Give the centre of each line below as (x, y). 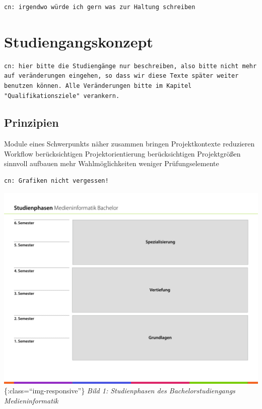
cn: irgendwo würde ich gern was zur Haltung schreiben (100, 7)
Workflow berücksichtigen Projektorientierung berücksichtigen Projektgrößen (122, 153)
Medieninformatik (31, 400)
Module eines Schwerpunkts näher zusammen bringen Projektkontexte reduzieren (129, 144)
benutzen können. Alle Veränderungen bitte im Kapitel (98, 86)
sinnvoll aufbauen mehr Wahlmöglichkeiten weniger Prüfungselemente (112, 163)
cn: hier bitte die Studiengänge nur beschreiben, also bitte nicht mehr (130, 66)
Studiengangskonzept (79, 41)
